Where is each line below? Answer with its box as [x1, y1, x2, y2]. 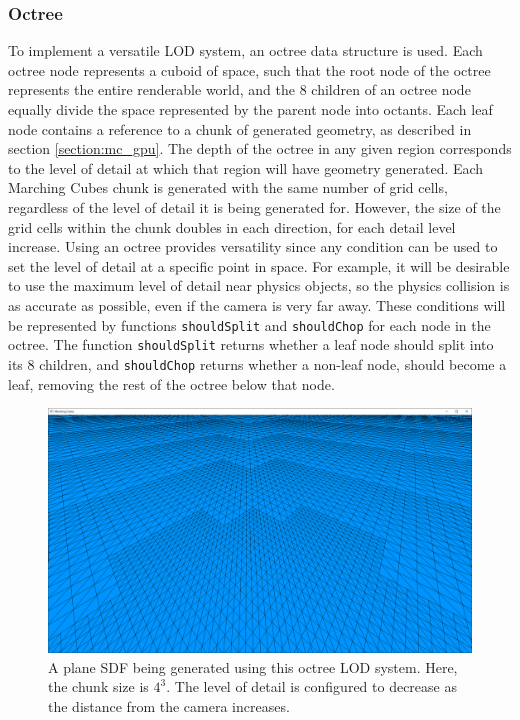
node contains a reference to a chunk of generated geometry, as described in [8, 118, 472, 139]
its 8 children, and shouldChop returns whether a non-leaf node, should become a [8, 353, 507, 374]
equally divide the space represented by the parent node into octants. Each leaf [8, 99, 493, 119]
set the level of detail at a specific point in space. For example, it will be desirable [8, 255, 510, 276]
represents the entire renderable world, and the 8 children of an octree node [8, 79, 471, 100]
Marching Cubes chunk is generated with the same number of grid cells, [8, 177, 448, 198]
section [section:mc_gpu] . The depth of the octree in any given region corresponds [8, 138, 512, 159]
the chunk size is [48, 676, 149, 697]
